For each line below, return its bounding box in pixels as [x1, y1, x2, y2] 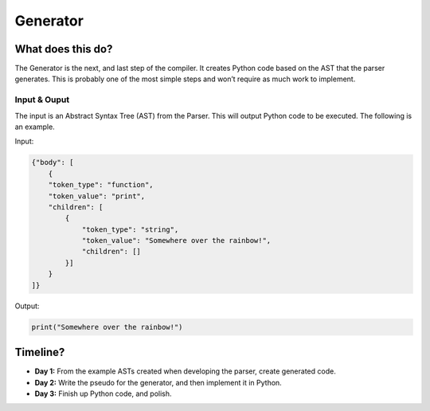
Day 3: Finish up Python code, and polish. [34, 389, 172, 398]
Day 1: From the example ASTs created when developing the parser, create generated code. [34, 366, 336, 376]
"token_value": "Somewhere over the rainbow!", [81, 236, 272, 245]
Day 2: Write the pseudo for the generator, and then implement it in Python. [34, 378, 282, 387]
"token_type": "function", [48, 180, 154, 190]
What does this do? [14, 42, 113, 56]
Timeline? [14, 346, 65, 359]
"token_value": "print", [48, 191, 146, 201]
